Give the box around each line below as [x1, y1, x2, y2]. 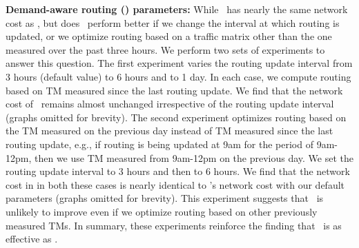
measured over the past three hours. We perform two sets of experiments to [6, 42, 325, 56]
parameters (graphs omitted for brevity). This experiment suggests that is [6, 191, 324, 205]
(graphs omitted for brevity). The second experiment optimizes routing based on [6, 110, 347, 124]
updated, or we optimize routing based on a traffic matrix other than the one [6, 29, 332, 43]
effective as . [6, 231, 58, 246]
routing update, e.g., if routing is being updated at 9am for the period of [6, 136, 313, 151]
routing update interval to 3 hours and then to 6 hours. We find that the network [6, 164, 350, 178]
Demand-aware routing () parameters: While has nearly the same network [6, 2, 348, 16]
